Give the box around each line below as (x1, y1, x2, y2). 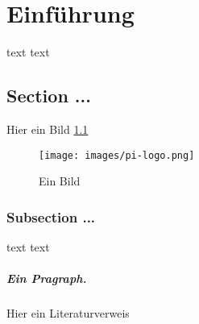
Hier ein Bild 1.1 (6, 120, 89, 137)
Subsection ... (6, 206, 96, 226)
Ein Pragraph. (6, 270, 87, 287)
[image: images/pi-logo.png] (39, 149, 195, 161)
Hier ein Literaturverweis (6, 305, 130, 322)
